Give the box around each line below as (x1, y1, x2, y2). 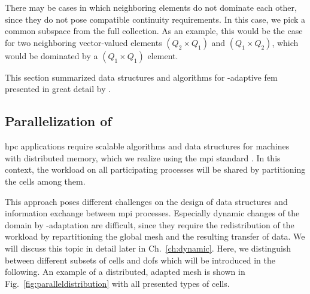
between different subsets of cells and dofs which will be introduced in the (5, 253, 275, 266)
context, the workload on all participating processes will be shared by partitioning (5, 163, 306, 176)
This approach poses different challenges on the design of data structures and (5, 195, 288, 207)
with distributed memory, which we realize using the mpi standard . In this (5, 151, 281, 164)
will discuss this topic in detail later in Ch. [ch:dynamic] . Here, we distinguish (5, 241, 291, 254)
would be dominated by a (5, 49, 98, 62)
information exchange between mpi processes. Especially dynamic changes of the (5, 207, 300, 219)
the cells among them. (5, 174, 86, 187)
